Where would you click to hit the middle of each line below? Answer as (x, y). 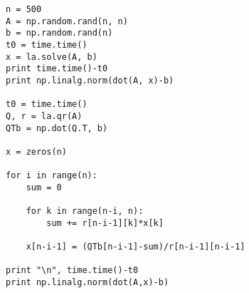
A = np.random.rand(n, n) (67, 21)
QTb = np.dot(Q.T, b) (57, 128)
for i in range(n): (52, 176)
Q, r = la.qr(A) (44, 116)
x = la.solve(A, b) (52, 57)
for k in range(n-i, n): (85, 211)
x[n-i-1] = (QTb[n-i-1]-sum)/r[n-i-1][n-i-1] (136, 247)
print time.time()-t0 (57, 69)
